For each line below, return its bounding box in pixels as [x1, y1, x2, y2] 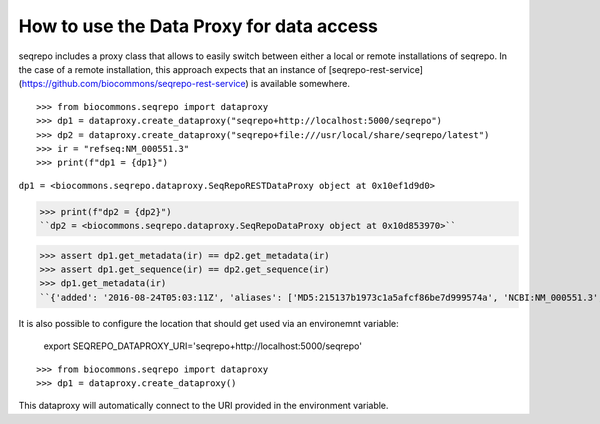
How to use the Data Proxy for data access [18, 15, 379, 37]
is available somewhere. [250, 78, 350, 90]
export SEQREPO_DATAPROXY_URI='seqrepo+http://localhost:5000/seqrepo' [43, 340, 362, 352]
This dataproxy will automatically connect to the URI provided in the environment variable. [18, 400, 389, 412]
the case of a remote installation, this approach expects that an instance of [18, 63, 327, 75]
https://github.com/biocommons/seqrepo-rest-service [21, 78, 246, 90]
